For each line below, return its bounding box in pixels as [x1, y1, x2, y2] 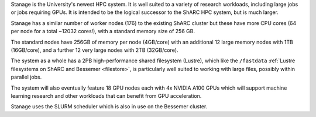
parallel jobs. [11, 73, 42, 81]
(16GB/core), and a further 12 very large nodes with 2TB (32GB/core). [11, 47, 178, 54]
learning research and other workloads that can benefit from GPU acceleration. [11, 92, 202, 99]
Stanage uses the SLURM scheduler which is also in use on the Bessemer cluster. [11, 103, 208, 110]
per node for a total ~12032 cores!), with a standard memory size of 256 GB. [11, 28, 195, 35]
